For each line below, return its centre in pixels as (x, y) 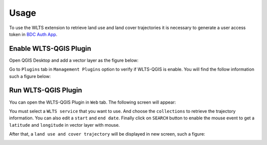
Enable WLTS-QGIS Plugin (50, 49)
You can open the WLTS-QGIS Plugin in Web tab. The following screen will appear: (93, 102)
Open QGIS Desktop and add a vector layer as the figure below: (74, 60)
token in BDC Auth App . (33, 34)
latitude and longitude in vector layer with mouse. (65, 125)
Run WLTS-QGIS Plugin (46, 91)
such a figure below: (30, 76)
